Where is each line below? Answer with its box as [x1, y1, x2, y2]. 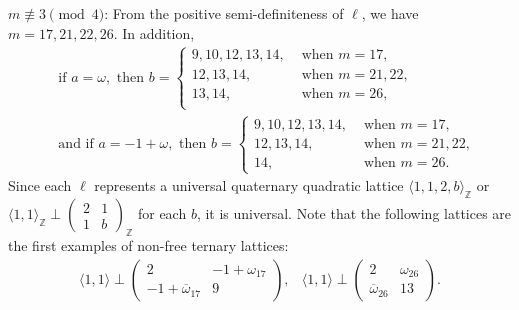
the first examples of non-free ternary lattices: [8, 235, 289, 256]
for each [137, 203, 187, 224]
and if [58, 137, 94, 152]
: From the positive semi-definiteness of [104, 3, 344, 23]
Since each [8, 175, 72, 196]
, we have [361, 3, 419, 23]
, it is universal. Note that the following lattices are [196, 203, 512, 224]
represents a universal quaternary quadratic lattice [94, 175, 404, 196]
